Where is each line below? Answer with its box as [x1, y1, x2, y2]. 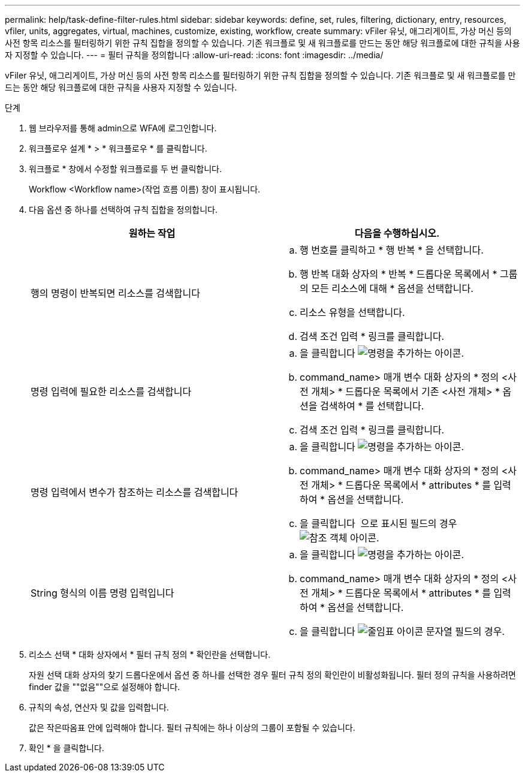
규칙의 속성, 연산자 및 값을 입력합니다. [29, 702, 169, 712]
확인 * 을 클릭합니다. [29, 743, 104, 753]
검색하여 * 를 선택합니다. [319, 400, 424, 412]
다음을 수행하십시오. [354, 227, 440, 239]
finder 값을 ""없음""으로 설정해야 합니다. [29, 682, 180, 692]
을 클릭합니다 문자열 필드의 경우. [300, 625, 505, 637]
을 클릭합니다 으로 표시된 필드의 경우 [300, 517, 457, 529]
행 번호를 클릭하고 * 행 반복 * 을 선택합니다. [300, 244, 484, 256]
